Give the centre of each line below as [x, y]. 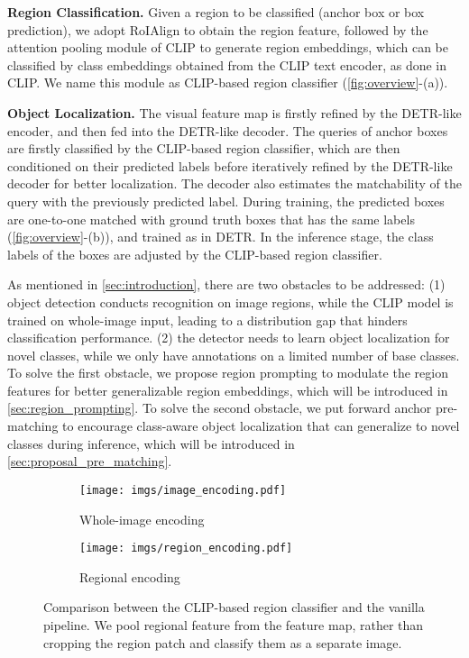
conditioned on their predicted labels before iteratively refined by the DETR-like [230, 165]
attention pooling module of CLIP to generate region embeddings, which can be [228, 47]
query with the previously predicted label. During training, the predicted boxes [226, 201]
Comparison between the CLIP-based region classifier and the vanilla [234, 607]
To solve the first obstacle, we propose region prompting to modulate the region [228, 373]
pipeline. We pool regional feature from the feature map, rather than [234, 624]
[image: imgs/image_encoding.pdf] [183, 490]
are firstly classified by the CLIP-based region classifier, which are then [204, 148]
